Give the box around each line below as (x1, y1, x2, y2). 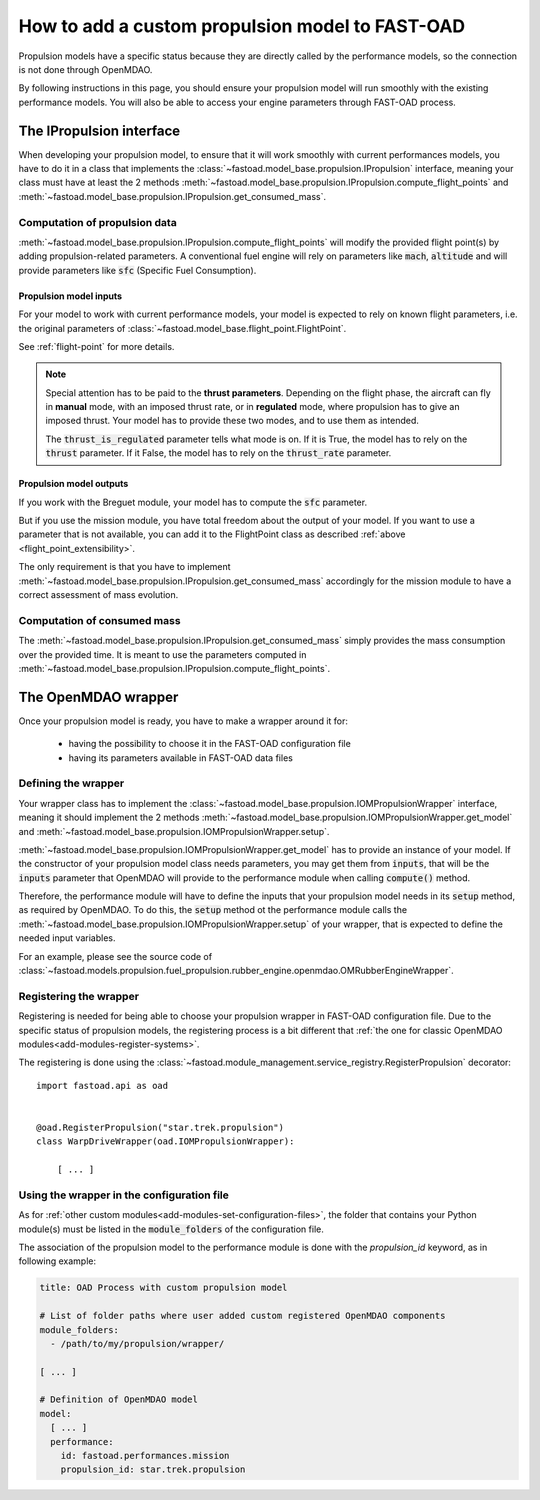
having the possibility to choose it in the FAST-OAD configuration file (68, 738, 352, 750)
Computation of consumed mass (18, 613, 181, 627)
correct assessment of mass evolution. (18, 588, 179, 600)
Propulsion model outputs (18, 478, 129, 490)
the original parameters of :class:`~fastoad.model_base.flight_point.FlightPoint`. (18, 322, 347, 334)
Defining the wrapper (18, 776, 125, 790)
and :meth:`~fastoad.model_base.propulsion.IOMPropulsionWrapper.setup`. (18, 825, 330, 837)
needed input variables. (18, 932, 116, 944)
